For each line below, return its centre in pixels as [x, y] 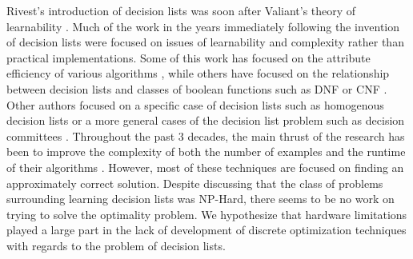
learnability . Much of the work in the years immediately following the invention [203, 26]
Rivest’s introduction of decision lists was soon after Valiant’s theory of [181, 10]
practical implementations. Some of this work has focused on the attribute [188, 57]
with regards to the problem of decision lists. [116, 245]
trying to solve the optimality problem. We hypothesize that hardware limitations [207, 214]
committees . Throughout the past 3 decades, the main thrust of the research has [206, 135]
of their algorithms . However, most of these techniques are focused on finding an [205, 167]
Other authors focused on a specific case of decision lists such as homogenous [195, 104]
